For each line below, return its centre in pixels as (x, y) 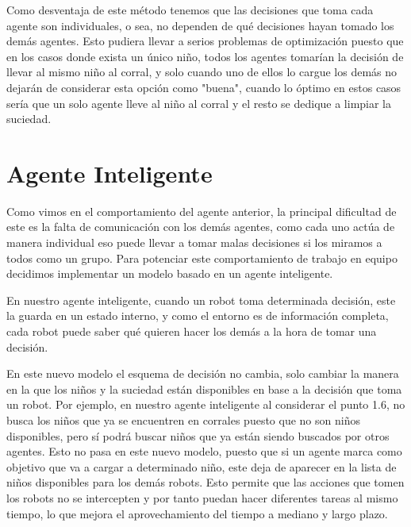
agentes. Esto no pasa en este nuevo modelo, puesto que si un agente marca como (204, 451)
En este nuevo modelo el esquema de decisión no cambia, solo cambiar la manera (203, 373)
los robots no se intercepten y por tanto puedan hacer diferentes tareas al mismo (202, 497)
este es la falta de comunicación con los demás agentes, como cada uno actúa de (201, 227)
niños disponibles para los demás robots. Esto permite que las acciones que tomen (205, 482)
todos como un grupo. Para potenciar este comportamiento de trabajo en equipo (202, 258)
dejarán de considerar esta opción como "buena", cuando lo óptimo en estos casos (204, 87)
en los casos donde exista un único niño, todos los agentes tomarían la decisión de (205, 56)
